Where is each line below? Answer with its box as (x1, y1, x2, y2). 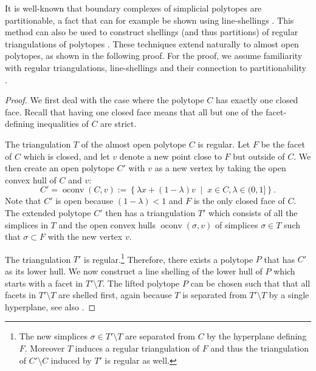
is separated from (182, 288, 247, 301)
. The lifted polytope (102, 276, 180, 289)
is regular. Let (197, 137, 250, 150)
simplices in (5, 218, 48, 231)
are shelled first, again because (58, 288, 172, 301)
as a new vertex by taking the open (154, 162, 286, 174)
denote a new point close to (119, 149, 222, 162)
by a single (269, 288, 309, 301)
